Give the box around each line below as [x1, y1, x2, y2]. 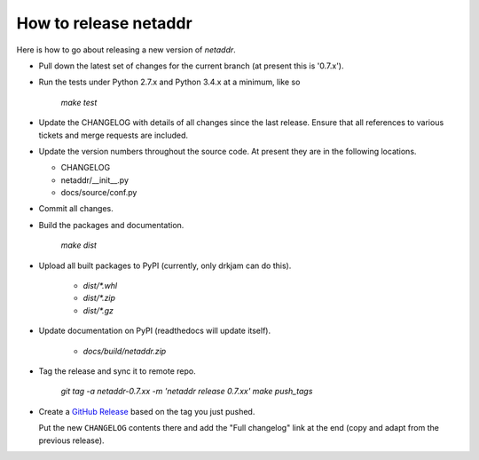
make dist [60, 240, 98, 250]
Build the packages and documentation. [38, 219, 185, 230]
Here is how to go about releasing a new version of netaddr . [16, 44, 237, 55]
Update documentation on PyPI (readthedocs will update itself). [38, 325, 271, 337]
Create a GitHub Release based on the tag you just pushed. [38, 406, 255, 416]
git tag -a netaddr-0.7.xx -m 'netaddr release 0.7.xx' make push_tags [60, 386, 313, 397]
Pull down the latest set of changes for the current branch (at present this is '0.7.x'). [38, 60, 344, 71]
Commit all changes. [38, 203, 114, 214]
